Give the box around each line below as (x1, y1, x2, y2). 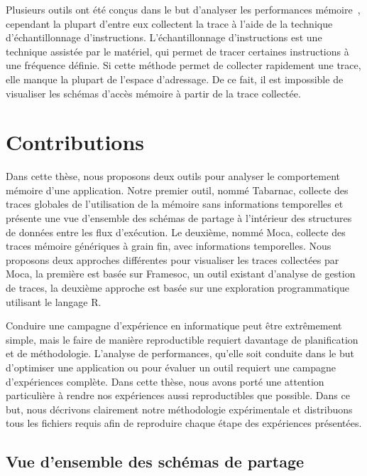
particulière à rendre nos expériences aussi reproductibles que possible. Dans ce (6, 388, 350, 403)
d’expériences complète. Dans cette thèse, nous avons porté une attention (6, 374, 324, 388)
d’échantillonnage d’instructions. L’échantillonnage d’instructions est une (6, 30, 322, 45)
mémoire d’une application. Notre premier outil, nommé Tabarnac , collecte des (6, 182, 349, 197)
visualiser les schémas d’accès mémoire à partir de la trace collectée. (6, 85, 301, 100)
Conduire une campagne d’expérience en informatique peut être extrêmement (6, 318, 342, 333)
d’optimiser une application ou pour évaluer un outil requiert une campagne (6, 360, 336, 374)
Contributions (6, 127, 145, 157)
